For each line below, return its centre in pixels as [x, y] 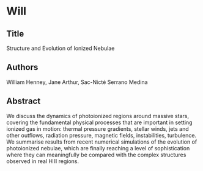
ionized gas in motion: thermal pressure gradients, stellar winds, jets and [98, 128]
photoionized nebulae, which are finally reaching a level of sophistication [98, 148]
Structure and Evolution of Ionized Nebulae [61, 48]
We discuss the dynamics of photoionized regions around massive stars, [98, 116]
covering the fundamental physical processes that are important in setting [99, 122]
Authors [22, 67]
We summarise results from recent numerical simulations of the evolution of [102, 142]
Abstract [24, 101]
